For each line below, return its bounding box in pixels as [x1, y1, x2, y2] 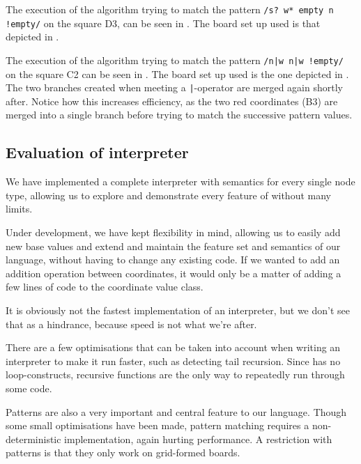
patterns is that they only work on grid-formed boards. [6, 445, 240, 460]
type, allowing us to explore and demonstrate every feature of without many [6, 187, 331, 202]
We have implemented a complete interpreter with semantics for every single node [6, 174, 355, 189]
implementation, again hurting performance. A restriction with [64, 431, 332, 446]
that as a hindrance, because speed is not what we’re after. [6, 316, 257, 331]
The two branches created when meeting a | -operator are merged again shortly [6, 80, 343, 95]
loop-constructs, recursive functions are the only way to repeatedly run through [6, 367, 345, 382]
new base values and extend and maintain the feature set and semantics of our [6, 238, 341, 253]
